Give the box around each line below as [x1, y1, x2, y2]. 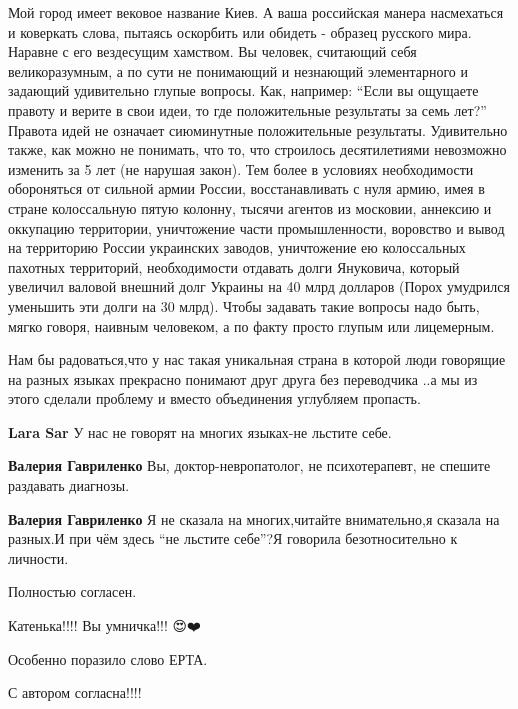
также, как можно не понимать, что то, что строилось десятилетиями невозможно [8, 139, 507, 160]
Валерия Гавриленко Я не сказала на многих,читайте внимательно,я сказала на [8, 508, 500, 529]
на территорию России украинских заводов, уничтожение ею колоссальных [8, 237, 466, 258]
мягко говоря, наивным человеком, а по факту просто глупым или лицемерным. [8, 315, 495, 336]
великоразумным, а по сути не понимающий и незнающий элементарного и [8, 60, 469, 81]
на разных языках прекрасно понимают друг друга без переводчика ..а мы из [8, 368, 478, 389]
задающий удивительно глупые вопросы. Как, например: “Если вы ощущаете [8, 80, 479, 101]
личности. [8, 547, 69, 568]
